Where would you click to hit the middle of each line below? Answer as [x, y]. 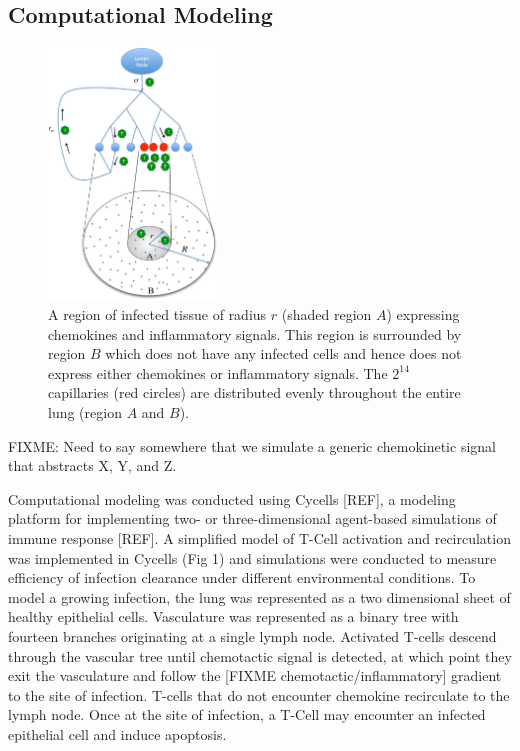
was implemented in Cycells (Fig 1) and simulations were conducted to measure [252, 557]
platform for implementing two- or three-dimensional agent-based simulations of [252, 518]
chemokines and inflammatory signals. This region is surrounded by [255, 333]
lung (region [85, 412]
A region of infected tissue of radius [157, 314]
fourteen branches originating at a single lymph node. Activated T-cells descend [252, 635]
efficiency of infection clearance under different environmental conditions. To [242, 577]
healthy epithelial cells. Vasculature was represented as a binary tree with [233, 616]
